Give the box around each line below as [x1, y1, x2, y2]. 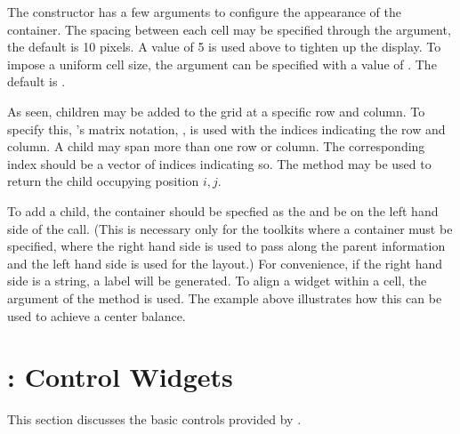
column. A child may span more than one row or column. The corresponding [7, 137, 425, 156]
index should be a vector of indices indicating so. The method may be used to [7, 154, 432, 173]
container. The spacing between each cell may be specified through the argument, [7, 20, 451, 38]
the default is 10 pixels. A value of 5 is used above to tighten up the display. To [7, 37, 441, 56]
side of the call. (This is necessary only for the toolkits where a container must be [7, 219, 453, 237]
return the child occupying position [7, 172, 199, 190]
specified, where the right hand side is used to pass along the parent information [7, 237, 446, 255]
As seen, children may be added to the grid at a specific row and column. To [7, 101, 425, 120]
